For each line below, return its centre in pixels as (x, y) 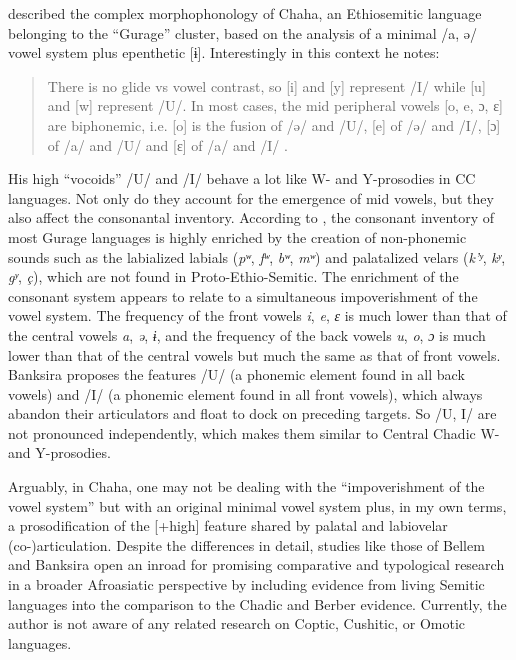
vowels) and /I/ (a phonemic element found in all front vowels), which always (245, 393)
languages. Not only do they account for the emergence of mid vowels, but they (251, 197)
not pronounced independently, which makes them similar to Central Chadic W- (254, 432)
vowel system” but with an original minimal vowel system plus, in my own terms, (257, 505)
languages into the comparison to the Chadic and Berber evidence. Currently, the (257, 603)
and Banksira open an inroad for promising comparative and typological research (256, 564)
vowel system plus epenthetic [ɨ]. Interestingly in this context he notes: (224, 52)
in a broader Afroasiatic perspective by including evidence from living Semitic (246, 584)
